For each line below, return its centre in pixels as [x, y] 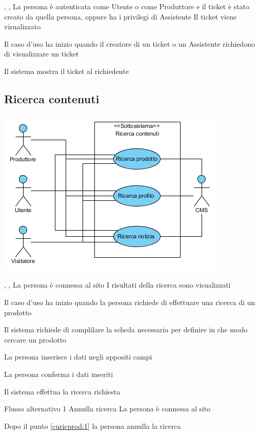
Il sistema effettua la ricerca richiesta [62, 391]
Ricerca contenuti [52, 98]
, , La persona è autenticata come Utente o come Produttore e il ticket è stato [127, 6]
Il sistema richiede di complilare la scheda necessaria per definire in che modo [126, 329]
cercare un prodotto [35, 339]
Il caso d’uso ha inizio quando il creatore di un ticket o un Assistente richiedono [129, 43]
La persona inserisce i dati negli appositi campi [78, 357]
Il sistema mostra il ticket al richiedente [66, 71]
